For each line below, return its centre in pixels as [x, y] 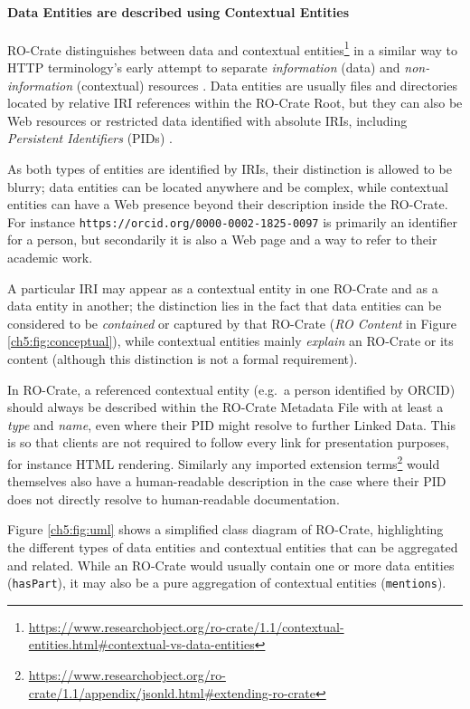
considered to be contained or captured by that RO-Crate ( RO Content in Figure [232, 323]
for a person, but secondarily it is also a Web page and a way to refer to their [222, 240]
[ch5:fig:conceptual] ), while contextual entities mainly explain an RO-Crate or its [230, 341]
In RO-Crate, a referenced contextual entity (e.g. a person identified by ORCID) [231, 389]
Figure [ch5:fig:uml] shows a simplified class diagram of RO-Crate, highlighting [226, 529]
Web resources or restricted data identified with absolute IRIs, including [207, 120]
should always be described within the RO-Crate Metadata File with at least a [226, 407]
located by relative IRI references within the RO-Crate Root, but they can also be [235, 103]
